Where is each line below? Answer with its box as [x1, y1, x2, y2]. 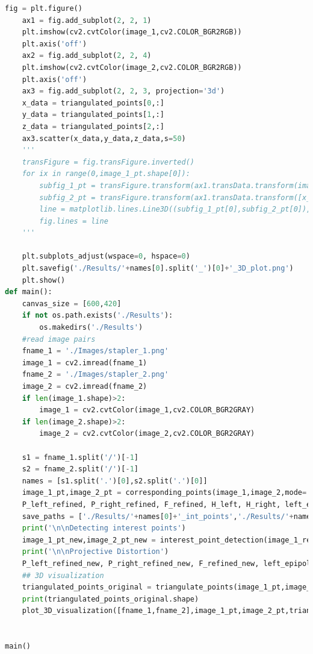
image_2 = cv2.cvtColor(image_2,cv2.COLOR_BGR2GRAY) [39, 429, 255, 438]
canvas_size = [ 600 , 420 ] [22, 299, 122, 308]
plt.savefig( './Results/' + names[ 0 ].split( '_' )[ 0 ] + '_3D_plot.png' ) [22, 264, 294, 273]
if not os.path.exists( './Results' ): [22, 311, 173, 320]
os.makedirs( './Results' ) [39, 323, 143, 332]
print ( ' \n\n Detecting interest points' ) [22, 524, 186, 533]
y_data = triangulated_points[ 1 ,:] [22, 110, 164, 119]
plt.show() [22, 275, 66, 285]
